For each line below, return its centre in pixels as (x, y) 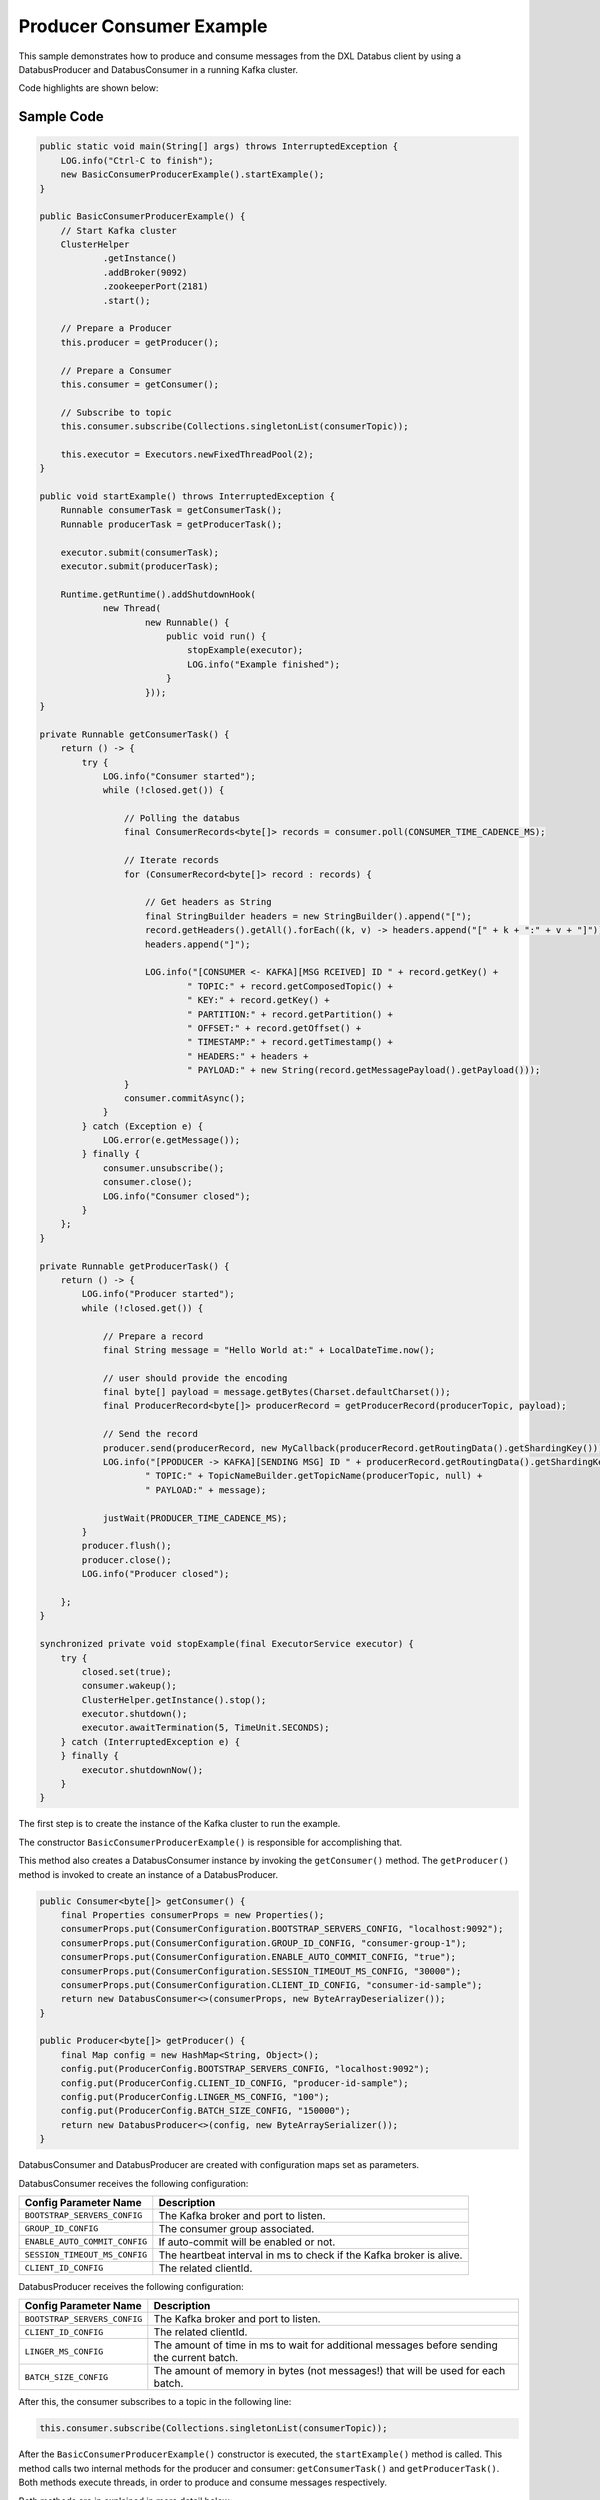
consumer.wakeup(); (129, 1686)
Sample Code (61, 116)
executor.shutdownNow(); (142, 1769)
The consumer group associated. (236, 2228)
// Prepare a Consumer (116, 370)
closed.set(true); (126, 1671)
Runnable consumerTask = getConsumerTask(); (171, 510)
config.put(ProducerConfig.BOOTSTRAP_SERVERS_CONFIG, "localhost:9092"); (245, 2069)
